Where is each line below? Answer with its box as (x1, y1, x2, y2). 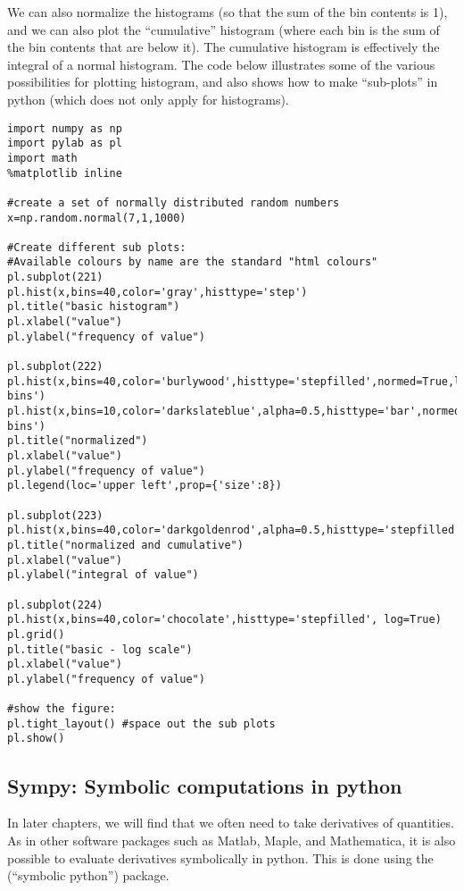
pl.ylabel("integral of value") (7, 568, 199, 582)
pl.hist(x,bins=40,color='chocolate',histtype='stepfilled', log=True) (7, 613, 442, 626)
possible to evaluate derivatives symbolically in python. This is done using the (7, 848, 434, 867)
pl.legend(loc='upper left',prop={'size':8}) (7, 479, 282, 492)
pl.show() (7, 732, 65, 745)
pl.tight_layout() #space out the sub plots (7, 717, 276, 730)
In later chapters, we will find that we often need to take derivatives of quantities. (7, 813, 454, 832)
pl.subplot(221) (7, 271, 104, 284)
